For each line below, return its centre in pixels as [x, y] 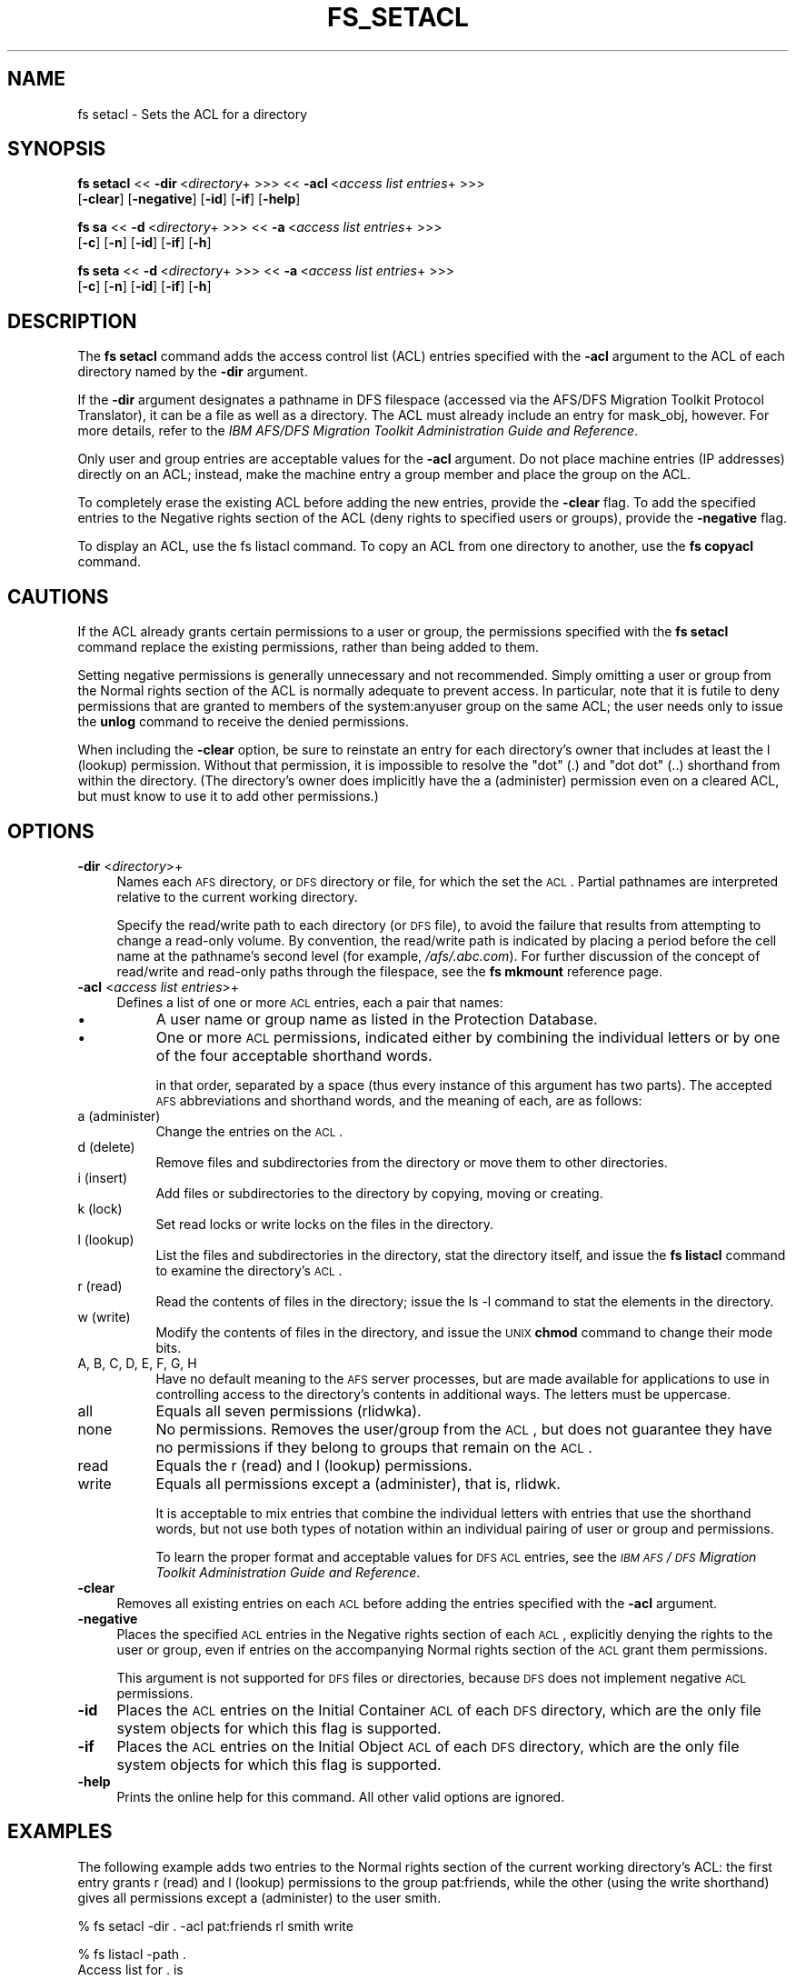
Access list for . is [130, 1969]
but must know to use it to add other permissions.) [228, 796]
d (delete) [106, 1146]
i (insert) [103, 1177]
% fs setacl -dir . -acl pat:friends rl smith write [215, 1925]
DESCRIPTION [72, 321]
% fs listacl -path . [132, 1954]
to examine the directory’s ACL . [249, 1270]
